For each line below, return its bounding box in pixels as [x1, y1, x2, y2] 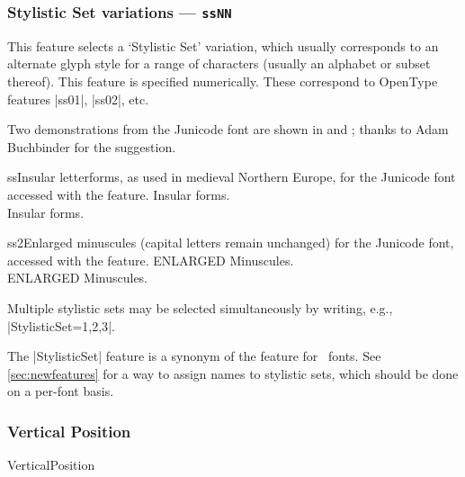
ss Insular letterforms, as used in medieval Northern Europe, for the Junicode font [7, 167, 456, 186]
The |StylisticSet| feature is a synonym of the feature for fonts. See [7, 346, 381, 365]
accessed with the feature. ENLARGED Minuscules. [7, 250, 294, 269]
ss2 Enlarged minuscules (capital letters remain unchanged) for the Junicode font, [7, 233, 454, 252]
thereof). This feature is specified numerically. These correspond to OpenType [7, 71, 438, 90]
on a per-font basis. [7, 382, 114, 400]
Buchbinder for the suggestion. [7, 137, 176, 156]
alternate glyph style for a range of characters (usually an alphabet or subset [7, 54, 431, 73]
